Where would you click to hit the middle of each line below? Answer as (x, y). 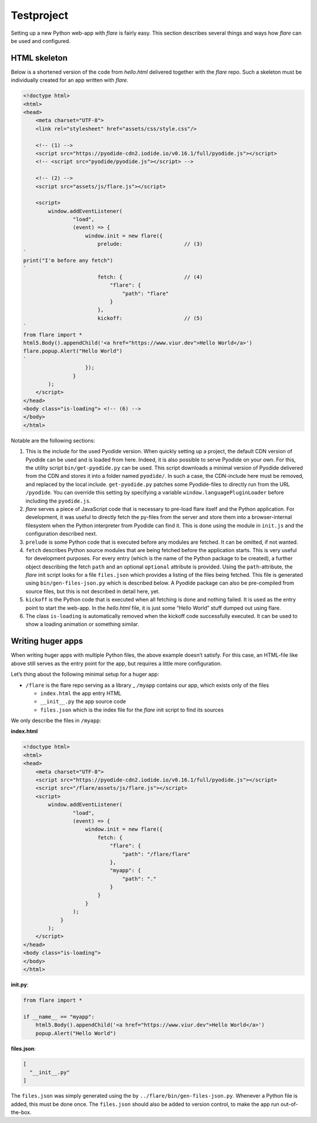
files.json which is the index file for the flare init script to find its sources (132, 710)
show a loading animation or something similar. (82, 624)
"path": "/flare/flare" (156, 854)
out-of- (290, 1104)
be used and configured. (41, 41)
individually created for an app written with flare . (70, 80)
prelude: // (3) (150, 244)
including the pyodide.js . (58, 501)
